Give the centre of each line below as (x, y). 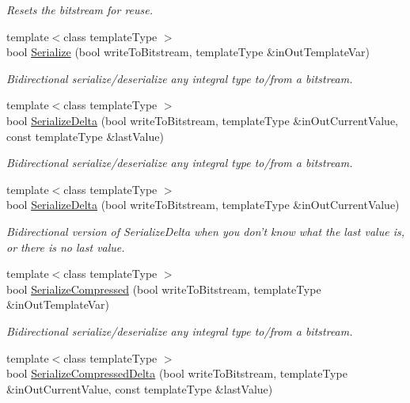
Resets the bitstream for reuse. (80, 10)
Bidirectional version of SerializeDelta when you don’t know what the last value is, (205, 231)
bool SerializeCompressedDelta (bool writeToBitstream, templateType (177, 373)
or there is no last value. (66, 247)
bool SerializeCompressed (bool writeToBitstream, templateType (164, 289)
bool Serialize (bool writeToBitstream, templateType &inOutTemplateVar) (188, 52)
